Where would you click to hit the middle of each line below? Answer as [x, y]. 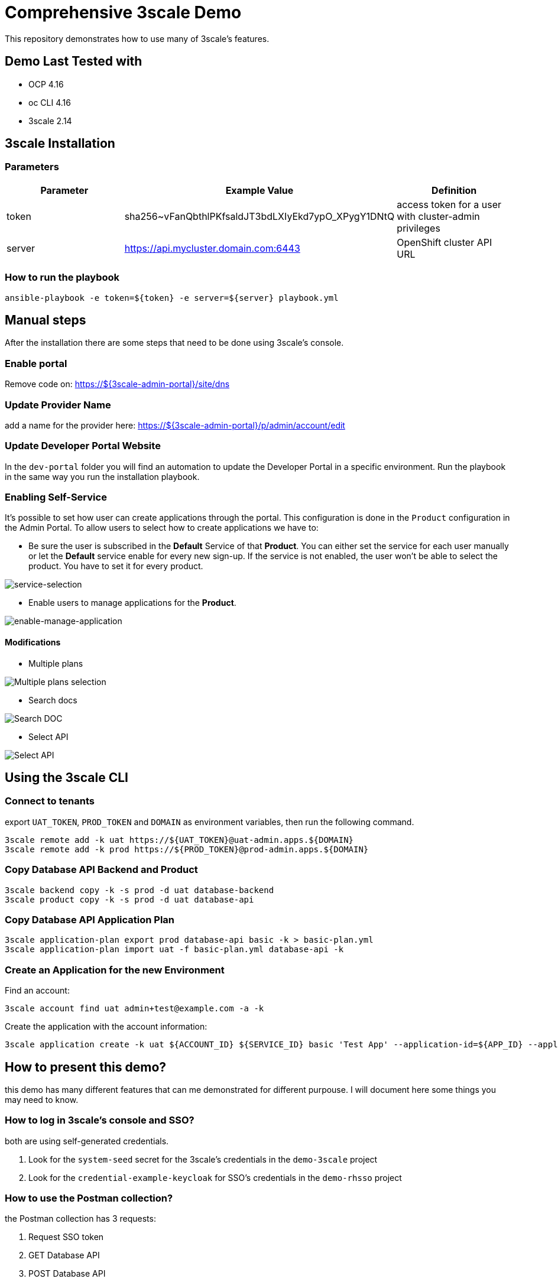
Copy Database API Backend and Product [101, 870]
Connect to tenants [50, 801]
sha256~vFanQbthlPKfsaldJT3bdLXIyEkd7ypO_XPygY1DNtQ [259, 216]
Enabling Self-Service [56, 497]
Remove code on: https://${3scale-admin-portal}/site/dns [117, 384]
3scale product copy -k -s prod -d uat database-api [129, 899]
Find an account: [37, 991]
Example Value [259, 190]
